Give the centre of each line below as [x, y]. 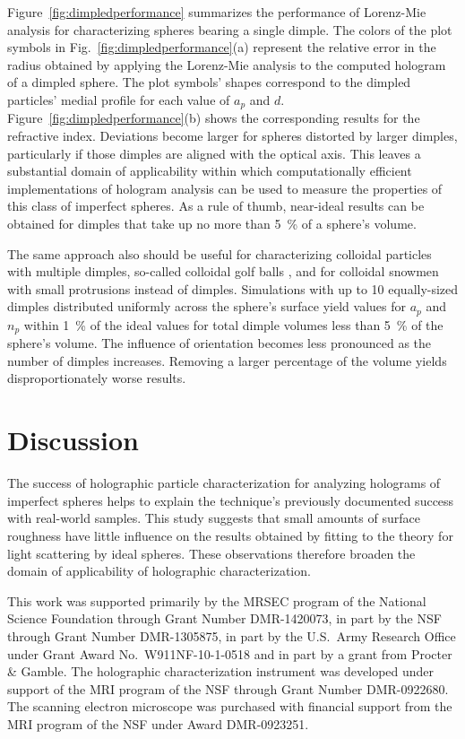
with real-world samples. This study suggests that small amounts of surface [214, 518]
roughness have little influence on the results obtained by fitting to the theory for [230, 535]
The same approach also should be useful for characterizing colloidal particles [220, 253]
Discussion [73, 440]
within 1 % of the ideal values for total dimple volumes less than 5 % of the [233, 324]
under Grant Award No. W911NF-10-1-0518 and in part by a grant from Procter [230, 653]
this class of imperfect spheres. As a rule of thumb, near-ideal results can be [216, 206]
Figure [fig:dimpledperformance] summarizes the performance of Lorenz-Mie [217, 12]
